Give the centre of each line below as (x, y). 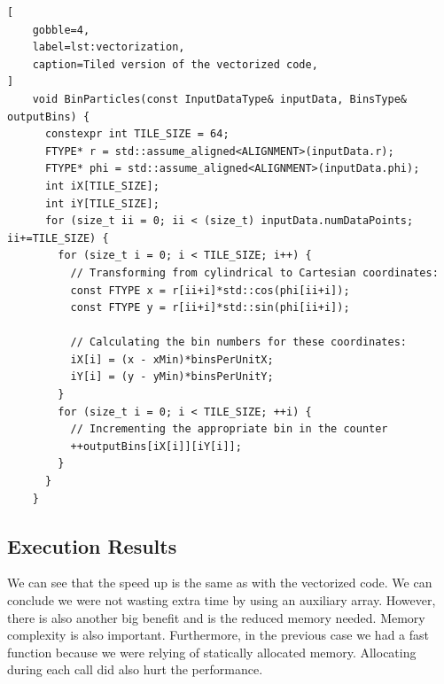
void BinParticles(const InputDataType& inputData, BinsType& (220, 99)
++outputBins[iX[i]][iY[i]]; (156, 446)
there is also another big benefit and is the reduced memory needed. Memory (216, 617)
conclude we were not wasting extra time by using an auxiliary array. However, (222, 600)
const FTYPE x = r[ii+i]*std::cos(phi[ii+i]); (210, 290)
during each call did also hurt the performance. (135, 669)
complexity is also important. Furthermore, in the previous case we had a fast (218, 635)
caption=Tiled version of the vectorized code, (175, 64)
